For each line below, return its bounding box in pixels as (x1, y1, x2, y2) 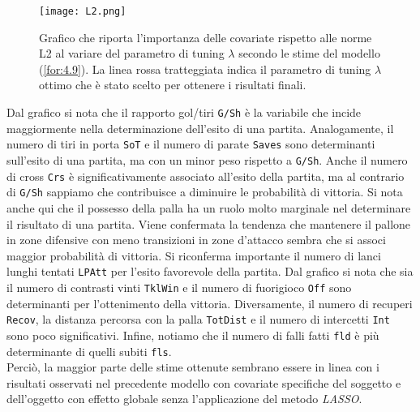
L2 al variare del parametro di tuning (39, 45, 225, 62)
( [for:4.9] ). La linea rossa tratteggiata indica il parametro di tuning (39, 60, 371, 77)
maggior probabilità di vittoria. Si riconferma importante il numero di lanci (6, 247, 381, 264)
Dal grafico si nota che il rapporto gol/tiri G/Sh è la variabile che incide (6, 104, 362, 121)
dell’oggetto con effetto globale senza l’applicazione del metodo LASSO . (6, 390, 362, 407)
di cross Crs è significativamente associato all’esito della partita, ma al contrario (6, 167, 405, 184)
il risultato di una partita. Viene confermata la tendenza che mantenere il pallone (6, 215, 411, 232)
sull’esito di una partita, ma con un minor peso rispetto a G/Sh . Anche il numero (6, 151, 408, 168)
